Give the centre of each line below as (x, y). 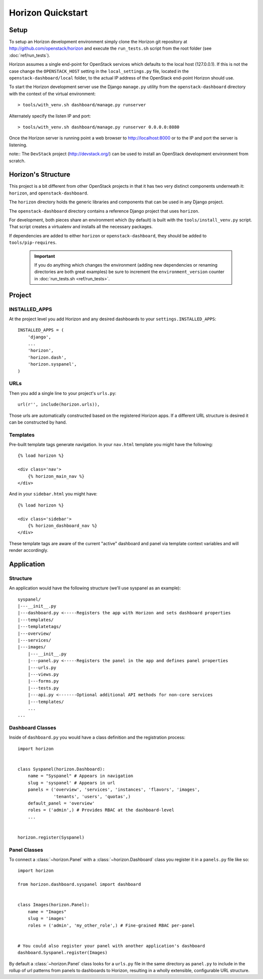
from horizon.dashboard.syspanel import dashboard (79, 884)
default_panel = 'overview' (61, 803)
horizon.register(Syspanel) (51, 837)
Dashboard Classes (33, 728)
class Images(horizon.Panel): (54, 905)
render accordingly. (29, 550)
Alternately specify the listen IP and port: (50, 116)
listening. (18, 145)
